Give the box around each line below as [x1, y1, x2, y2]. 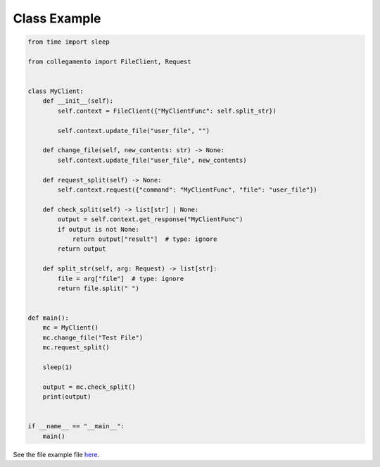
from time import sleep [27, 38, 110, 46]
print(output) [42, 393, 91, 401]
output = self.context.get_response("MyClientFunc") [57, 216, 243, 223]
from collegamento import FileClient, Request [27, 57, 191, 66]
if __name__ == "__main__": [27, 423, 125, 430]
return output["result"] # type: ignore [72, 235, 217, 243]
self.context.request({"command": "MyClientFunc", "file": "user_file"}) [57, 186, 318, 194]
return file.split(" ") [57, 284, 140, 292]
